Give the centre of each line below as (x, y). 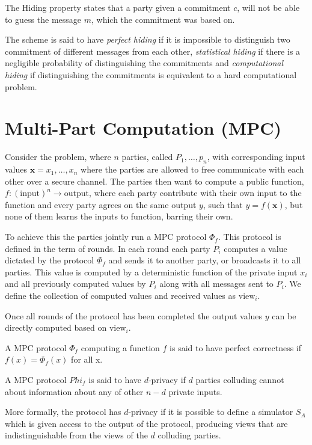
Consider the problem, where (58, 157)
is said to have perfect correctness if (236, 347)
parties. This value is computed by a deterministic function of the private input (151, 272)
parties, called (147, 157)
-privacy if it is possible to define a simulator (211, 412)
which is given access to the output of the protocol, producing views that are (146, 423)
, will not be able (268, 7)
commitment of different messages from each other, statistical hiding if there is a (153, 51)
